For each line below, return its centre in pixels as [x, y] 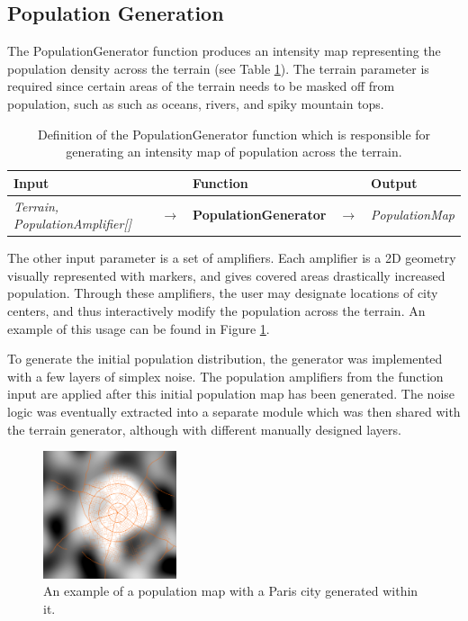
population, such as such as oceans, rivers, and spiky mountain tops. [196, 103]
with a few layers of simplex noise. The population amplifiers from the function [225, 376]
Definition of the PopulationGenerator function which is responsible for [234, 134]
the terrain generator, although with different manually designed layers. [204, 429]
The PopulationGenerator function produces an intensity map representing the [224, 51]
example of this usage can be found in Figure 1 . [139, 328]
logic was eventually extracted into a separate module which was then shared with [234, 412]
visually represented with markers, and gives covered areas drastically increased [226, 275]
